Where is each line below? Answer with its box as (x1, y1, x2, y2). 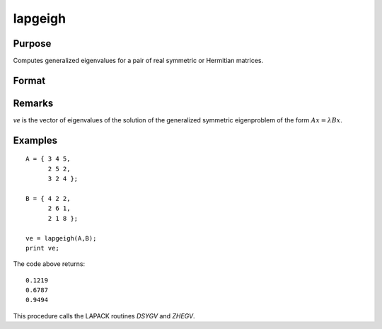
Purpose (13, 37, 52, 50)
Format (13, 74, 46, 86)
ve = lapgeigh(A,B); (25, 234, 97, 242)
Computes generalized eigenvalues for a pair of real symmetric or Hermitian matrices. (13, 57, 264, 65)
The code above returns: (13, 260, 85, 268)
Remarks (13, 97, 54, 109)
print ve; (25, 244, 59, 252)
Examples (13, 134, 58, 146)
